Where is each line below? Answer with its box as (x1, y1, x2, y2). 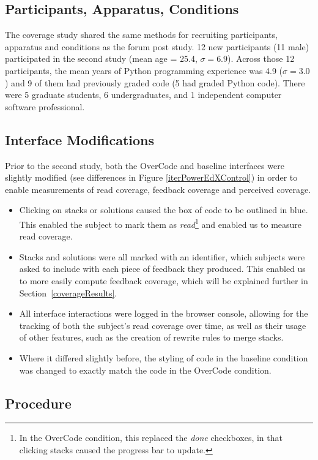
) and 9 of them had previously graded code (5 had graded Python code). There (5, 76, 305, 89)
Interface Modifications (5, 130, 155, 149)
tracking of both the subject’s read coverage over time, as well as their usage (19, 319, 306, 331)
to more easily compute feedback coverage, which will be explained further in (19, 274, 308, 287)
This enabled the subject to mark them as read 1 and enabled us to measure (19, 216, 302, 230)
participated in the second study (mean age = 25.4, (5, 52, 198, 65)
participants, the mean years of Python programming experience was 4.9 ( (5, 64, 283, 77)
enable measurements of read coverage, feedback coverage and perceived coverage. (5, 183, 311, 195)
